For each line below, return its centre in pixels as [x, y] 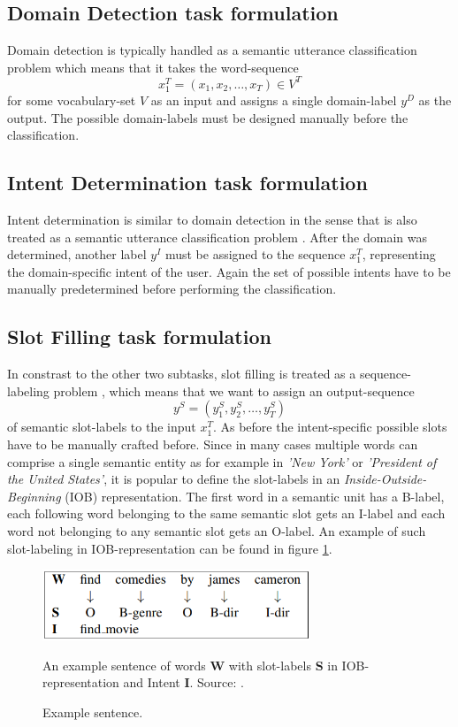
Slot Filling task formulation [139, 337]
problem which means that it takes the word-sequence [153, 67]
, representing [399, 254]
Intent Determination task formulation [187, 183]
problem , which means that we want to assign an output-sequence [234, 390]
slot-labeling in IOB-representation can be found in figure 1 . [170, 548]
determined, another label [77, 254]
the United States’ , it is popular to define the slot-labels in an [174, 479]
